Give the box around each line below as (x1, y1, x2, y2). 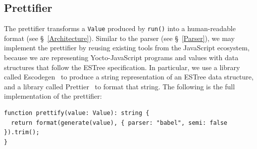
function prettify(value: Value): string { (4, 110, 150, 117)
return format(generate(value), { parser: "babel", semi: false (11, 119, 228, 126)
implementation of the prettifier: (4, 91, 102, 101)
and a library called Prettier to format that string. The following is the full (4, 81, 235, 91)
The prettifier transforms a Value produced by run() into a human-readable (4, 23, 236, 34)
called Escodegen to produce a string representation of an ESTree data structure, (4, 72, 254, 82)
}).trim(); (4, 129, 40, 136)
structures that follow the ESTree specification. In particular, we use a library (4, 62, 240, 72)
